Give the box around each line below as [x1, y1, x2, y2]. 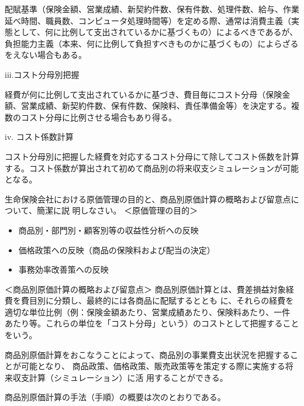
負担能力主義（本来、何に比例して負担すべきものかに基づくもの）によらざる [5, 37, 299, 49]
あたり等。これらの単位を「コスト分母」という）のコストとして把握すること [5, 317, 299, 329]
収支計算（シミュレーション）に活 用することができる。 [12, 371, 228, 383]
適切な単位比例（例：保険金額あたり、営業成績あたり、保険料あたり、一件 [5, 305, 291, 318]
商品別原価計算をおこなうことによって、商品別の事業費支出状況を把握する [5, 348, 291, 360]
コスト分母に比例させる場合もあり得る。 [20, 111, 177, 123]
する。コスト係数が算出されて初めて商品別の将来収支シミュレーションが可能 [5, 161, 299, 174]
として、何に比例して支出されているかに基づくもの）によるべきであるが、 [12, 26, 298, 38]
